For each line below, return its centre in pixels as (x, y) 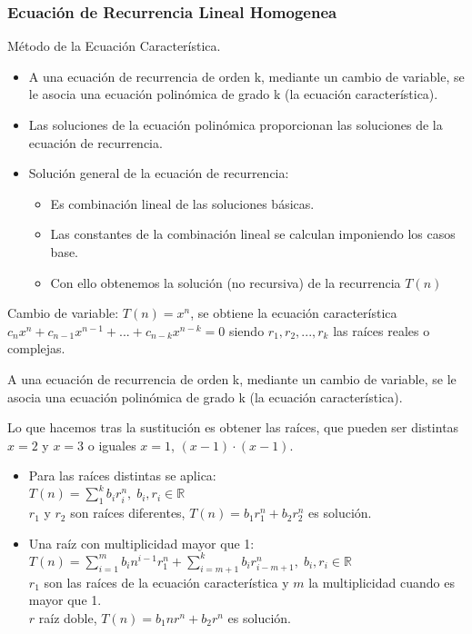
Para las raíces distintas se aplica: (122, 475)
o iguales (112, 445)
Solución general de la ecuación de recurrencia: (159, 173)
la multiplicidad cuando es (382, 582)
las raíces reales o (382, 330)
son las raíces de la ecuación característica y (166, 582)
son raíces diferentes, (128, 513)
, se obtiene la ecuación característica (294, 313)
